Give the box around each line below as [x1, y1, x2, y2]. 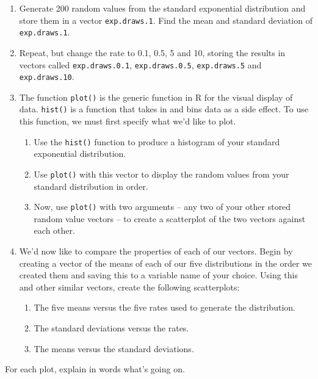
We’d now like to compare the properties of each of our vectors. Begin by [19, 245, 293, 258]
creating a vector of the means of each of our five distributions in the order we [19, 256, 312, 269]
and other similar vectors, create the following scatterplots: [19, 280, 240, 293]
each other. [34, 224, 75, 237]
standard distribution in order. [34, 179, 148, 192]
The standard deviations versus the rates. [34, 322, 189, 334]
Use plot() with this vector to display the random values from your [34, 167, 289, 180]
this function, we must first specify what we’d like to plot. [19, 115, 236, 128]
